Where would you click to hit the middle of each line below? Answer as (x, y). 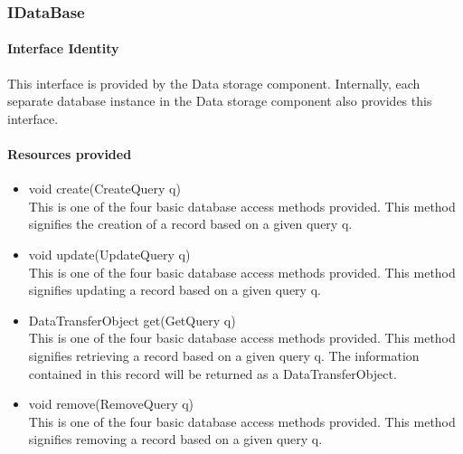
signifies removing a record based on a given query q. (175, 439)
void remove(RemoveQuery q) (111, 404)
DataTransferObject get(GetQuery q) (132, 320)
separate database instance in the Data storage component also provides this (220, 101)
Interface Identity (63, 48)
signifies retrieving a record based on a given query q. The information (224, 355)
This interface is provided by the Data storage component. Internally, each (214, 83)
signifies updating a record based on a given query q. (175, 290)
